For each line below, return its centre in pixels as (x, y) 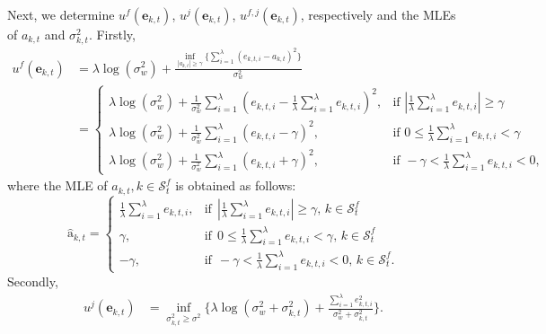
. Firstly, (112, 34)
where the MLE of (57, 185)
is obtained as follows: (236, 185)
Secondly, (33, 281)
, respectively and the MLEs (378, 14)
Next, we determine (61, 14)
